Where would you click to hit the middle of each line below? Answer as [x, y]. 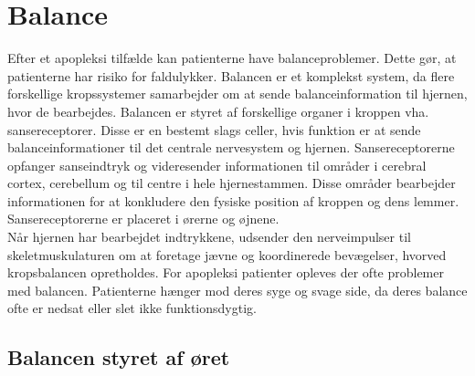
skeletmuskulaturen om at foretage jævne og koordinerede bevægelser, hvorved [227, 254]
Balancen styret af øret [119, 357]
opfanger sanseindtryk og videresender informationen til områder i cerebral [217, 165]
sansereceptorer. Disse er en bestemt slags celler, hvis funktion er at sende [214, 129]
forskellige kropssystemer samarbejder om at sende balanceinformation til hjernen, [237, 94]
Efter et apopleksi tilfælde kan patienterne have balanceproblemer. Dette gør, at [232, 58]
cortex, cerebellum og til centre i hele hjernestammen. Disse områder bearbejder [232, 183]
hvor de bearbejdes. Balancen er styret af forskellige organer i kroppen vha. [218, 111]
